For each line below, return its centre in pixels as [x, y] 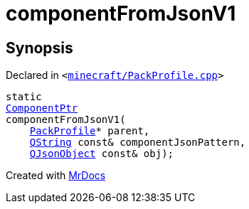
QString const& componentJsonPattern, [138, 143]
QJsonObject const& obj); [102, 154]
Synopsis [39, 48]
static [24, 97]
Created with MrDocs [56, 176]
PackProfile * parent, [90, 131]
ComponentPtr [42, 108]
